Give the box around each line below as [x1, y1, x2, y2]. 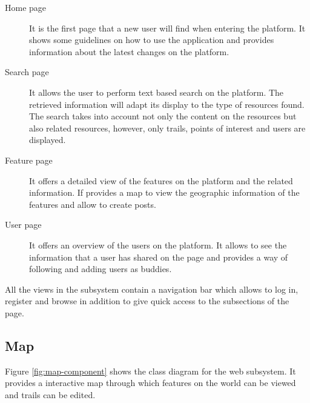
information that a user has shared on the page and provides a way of [29, 250, 288, 263]
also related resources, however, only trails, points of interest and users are [29, 121, 306, 134]
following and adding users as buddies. [29, 262, 172, 275]
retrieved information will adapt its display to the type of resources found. [29, 98, 305, 110]
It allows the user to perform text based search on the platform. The [29, 85, 284, 98]
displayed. [29, 133, 66, 146]
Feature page [5, 153, 53, 166]
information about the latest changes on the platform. [29, 45, 229, 58]
